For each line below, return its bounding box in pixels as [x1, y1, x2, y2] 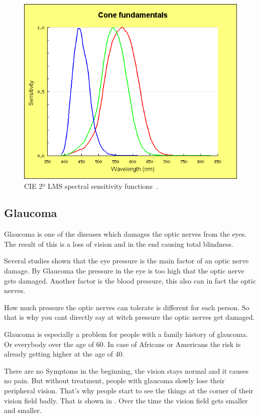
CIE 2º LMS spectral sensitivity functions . [24, 180, 158, 191]
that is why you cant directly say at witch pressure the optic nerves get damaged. [4, 312, 255, 322]
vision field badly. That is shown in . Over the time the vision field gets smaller [4, 395, 248, 405]
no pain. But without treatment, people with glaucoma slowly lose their [4, 375, 225, 386]
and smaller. [4, 405, 42, 415]
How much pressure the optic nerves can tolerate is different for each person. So [4, 302, 249, 312]
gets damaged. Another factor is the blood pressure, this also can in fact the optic [4, 275, 256, 286]
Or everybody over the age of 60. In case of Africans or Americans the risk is [4, 338, 241, 349]
